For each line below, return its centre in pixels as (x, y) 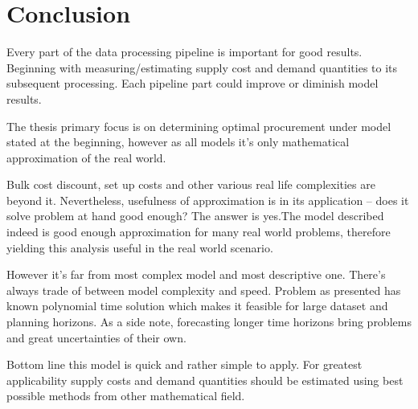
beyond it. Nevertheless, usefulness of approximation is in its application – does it (208, 200)
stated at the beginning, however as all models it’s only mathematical (178, 142)
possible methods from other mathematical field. (126, 396)
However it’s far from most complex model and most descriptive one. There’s (196, 274)
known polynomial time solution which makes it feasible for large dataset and (197, 306)
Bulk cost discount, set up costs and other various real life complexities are (191, 184)
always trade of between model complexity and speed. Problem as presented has (204, 290)
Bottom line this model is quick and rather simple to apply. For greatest (184, 364)
